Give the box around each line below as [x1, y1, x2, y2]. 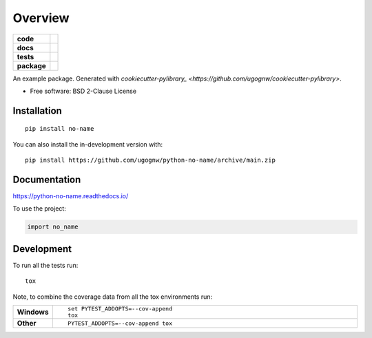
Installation [12, 105, 62, 116]
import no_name [27, 223, 79, 231]
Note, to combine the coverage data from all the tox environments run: [12, 293, 213, 301]
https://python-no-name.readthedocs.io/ [12, 192, 129, 200]
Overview [12, 10, 70, 25]
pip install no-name [25, 125, 94, 133]
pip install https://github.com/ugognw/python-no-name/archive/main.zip [25, 156, 276, 165]
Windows [17, 307, 49, 317]
